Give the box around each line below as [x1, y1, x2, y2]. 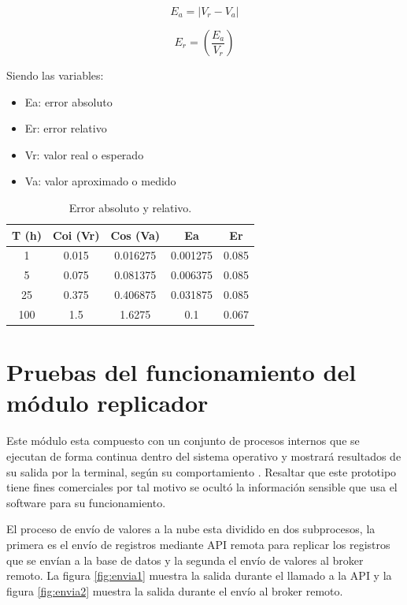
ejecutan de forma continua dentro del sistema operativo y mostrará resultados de [6, 447, 401, 464]
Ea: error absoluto [24, 93, 113, 110]
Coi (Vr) [53, 226, 100, 243]
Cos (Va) [110, 226, 161, 243]
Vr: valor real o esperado [24, 146, 144, 162]
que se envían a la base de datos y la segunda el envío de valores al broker [6, 551, 364, 568]
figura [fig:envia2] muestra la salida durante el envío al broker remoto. [6, 582, 343, 599]
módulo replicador [6, 387, 209, 419]
